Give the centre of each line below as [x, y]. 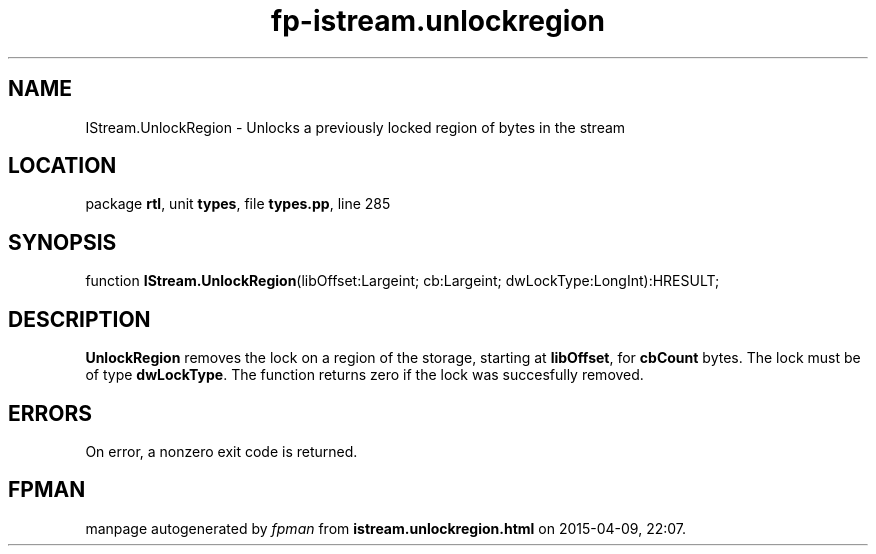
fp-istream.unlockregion [438, 21]
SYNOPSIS [62, 242]
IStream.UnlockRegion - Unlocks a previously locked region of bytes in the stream [355, 127]
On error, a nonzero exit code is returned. [221, 451]
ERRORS [50, 413]
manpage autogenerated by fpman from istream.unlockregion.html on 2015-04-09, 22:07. [386, 528]
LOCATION [62, 166]
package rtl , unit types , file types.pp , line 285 [238, 204]
